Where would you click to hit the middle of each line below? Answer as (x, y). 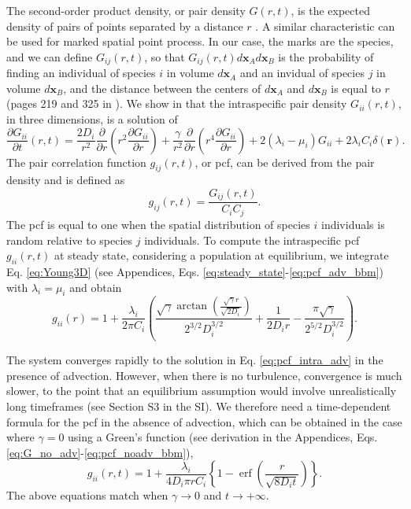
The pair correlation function (76, 162)
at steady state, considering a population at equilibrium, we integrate (222, 255)
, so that (165, 56)
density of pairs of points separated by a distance (125, 26)
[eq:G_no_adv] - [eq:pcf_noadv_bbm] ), (100, 452)
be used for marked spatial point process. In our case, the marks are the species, (200, 41)
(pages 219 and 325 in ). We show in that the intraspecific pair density (177, 103)
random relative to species (70, 240)
